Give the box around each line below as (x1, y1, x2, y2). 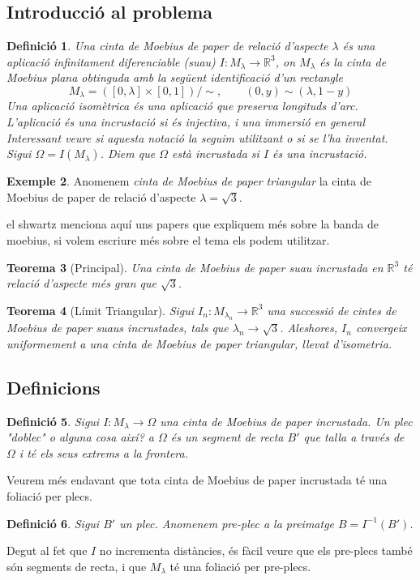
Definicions (6, 374, 101, 399)
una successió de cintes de (267, 301, 396, 318)
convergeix (355, 319, 407, 336)
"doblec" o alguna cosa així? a (6, 429, 154, 446)
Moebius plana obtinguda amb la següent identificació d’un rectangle (6, 69, 343, 86)
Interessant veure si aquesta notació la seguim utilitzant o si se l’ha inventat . (6, 129, 388, 146)
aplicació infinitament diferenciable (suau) (6, 53, 216, 70)
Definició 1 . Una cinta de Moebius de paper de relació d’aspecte (6, 37, 328, 54)
